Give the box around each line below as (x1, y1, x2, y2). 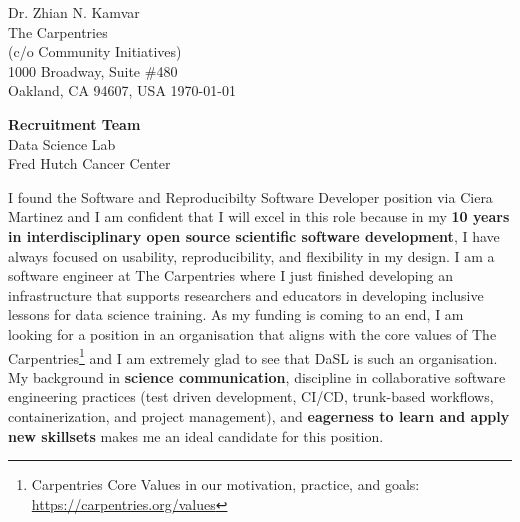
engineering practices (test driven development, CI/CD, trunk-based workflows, (8, 386, 494, 407)
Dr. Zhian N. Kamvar (8, 2, 140, 22)
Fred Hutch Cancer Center (8, 153, 171, 174)
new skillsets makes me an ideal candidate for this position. (8, 425, 384, 446)
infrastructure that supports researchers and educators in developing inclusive (8, 284, 484, 305)
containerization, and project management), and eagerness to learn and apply (8, 405, 510, 426)
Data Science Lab (8, 133, 116, 154)
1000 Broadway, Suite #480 (8, 60, 178, 81)
